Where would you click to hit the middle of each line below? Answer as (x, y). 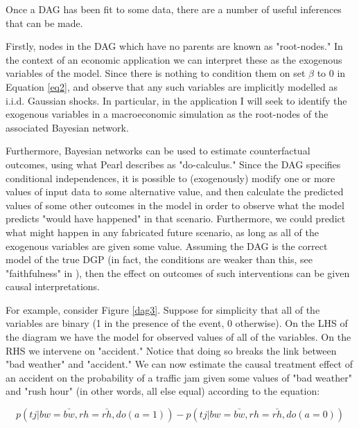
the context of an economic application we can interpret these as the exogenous (174, 59)
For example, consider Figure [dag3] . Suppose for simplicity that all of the (163, 309)
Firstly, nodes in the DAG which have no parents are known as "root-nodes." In (174, 46)
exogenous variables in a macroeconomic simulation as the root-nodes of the (167, 114)
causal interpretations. (53, 286)
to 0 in (331, 73)
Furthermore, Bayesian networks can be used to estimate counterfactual (158, 151)
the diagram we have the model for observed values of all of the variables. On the (178, 337)
